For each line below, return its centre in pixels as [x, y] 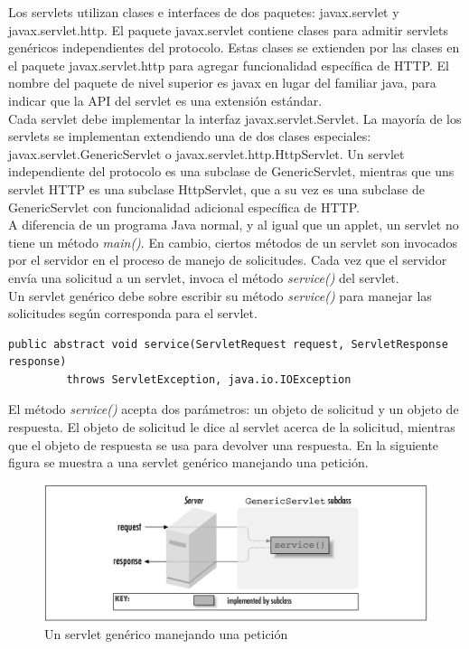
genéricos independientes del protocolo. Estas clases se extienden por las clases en [234, 47]
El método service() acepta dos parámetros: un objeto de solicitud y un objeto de [234, 409]
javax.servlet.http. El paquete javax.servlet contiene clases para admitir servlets [228, 29]
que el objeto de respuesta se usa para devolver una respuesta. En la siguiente [224, 444]
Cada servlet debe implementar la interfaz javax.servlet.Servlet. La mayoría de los [235, 118]
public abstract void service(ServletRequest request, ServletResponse [228, 344]
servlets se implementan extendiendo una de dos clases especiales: [190, 136]
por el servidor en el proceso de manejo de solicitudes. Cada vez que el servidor [228, 260]
